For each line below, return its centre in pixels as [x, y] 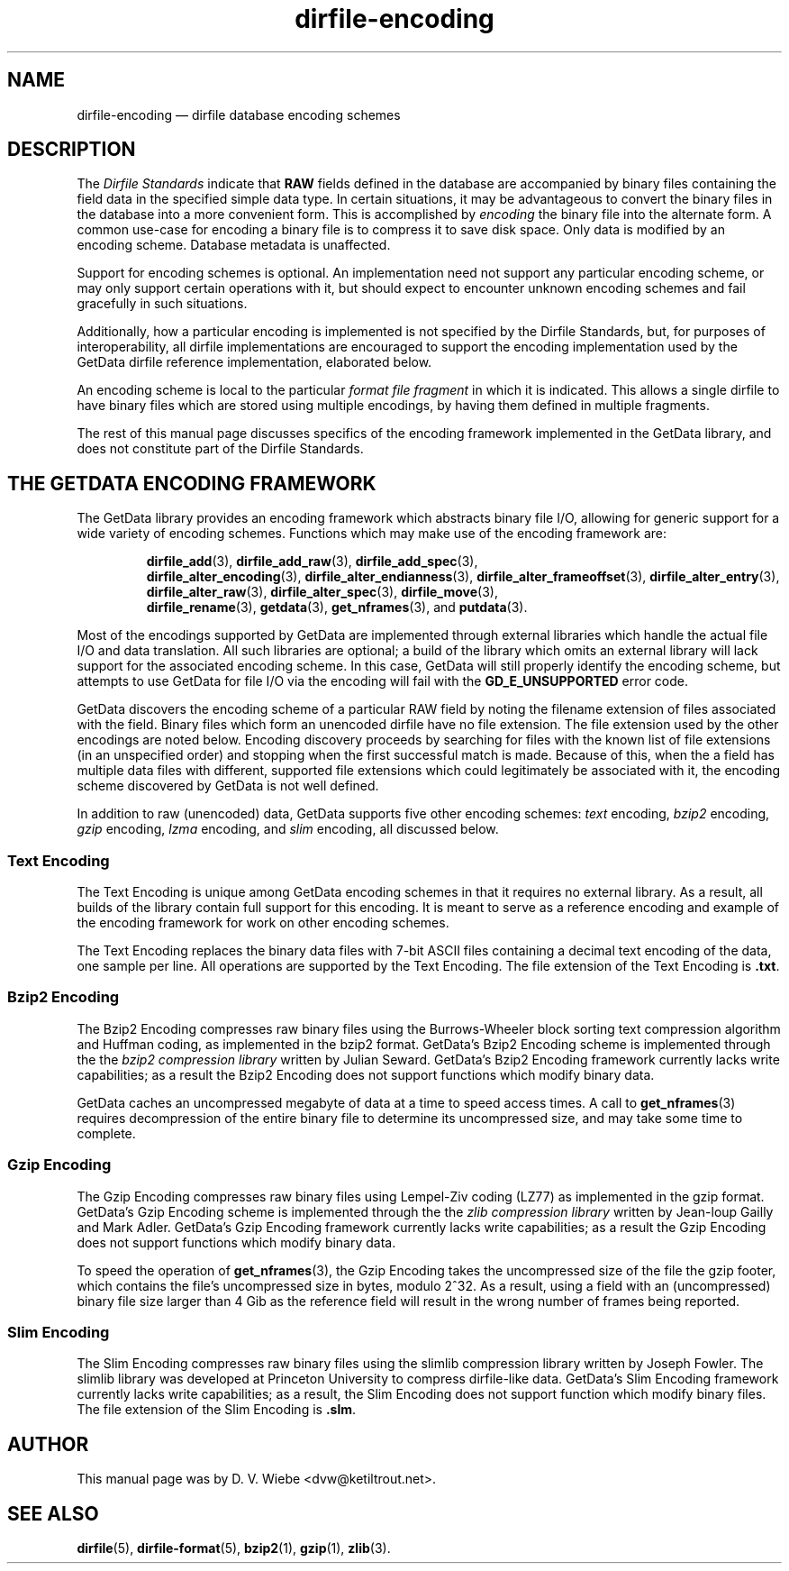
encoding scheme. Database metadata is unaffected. [234, 245]
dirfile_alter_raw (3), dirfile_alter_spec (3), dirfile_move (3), [322, 592]
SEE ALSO [53, 1513]
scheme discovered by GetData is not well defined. [228, 786]
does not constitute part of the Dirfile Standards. [220, 449]
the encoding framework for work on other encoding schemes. [263, 923]
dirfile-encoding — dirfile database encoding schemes [239, 114]
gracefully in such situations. [162, 304]
